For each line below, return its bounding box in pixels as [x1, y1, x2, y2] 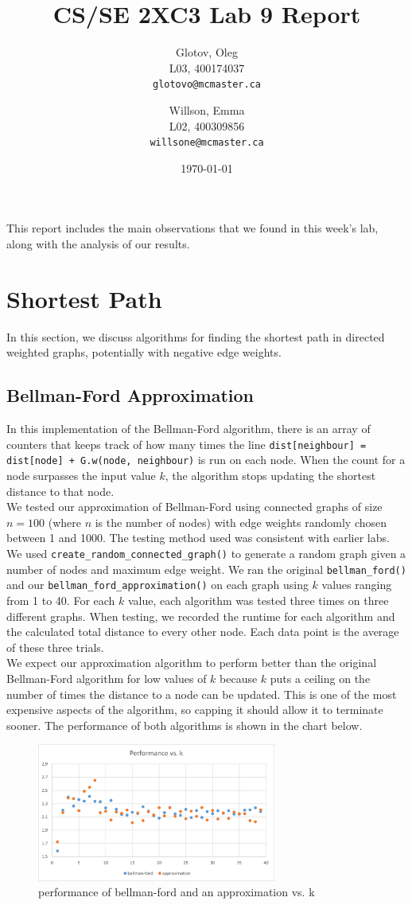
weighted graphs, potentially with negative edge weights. [6, 344, 282, 361]
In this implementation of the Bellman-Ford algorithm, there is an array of [6, 420, 371, 437]
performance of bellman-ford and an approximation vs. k [38, 884, 315, 900]
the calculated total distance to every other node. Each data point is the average [6, 623, 399, 640]
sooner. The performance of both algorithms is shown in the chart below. [6, 716, 363, 733]
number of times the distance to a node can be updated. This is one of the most [6, 685, 397, 702]
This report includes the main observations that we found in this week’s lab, [6, 220, 379, 236]
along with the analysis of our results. [6, 236, 190, 252]
